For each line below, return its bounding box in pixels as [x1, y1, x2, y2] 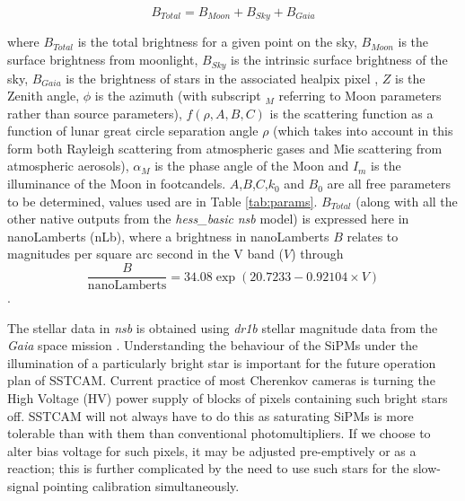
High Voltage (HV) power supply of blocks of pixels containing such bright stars [7, 389, 448, 408]
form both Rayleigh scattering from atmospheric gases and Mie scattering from [7, 138, 443, 157]
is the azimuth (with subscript [94, 86, 261, 105]
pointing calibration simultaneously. [42, 477, 240, 496]
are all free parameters [327, 174, 452, 193]
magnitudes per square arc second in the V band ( [7, 244, 284, 263]
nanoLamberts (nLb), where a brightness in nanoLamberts [7, 226, 329, 245]
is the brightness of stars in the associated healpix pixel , [66, 68, 379, 87]
